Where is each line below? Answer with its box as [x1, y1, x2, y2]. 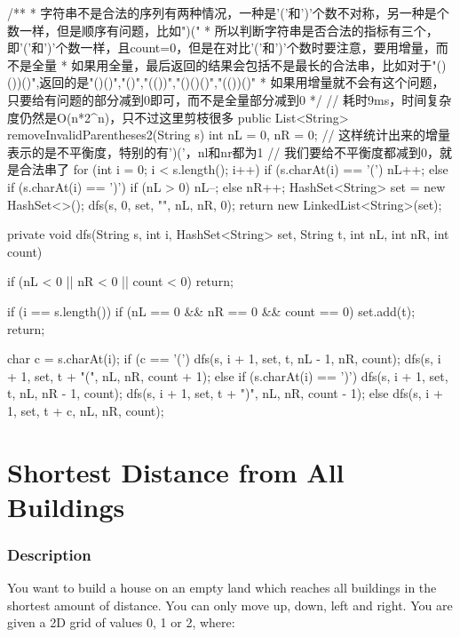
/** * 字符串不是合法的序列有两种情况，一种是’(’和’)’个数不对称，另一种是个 [7, 4, 449, 21]
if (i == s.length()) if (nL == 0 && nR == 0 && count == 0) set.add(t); [7, 301, 416, 320]
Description [7, 543, 91, 565]
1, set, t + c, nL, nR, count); [7, 401, 164, 419]
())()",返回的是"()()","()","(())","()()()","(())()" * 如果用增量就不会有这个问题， [7, 73, 445, 92]
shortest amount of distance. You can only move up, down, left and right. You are [7, 595, 453, 614]
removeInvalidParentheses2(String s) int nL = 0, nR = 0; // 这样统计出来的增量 [7, 125, 451, 144]
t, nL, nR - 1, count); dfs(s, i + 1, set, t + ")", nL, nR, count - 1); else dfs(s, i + [7, 384, 443, 402]
